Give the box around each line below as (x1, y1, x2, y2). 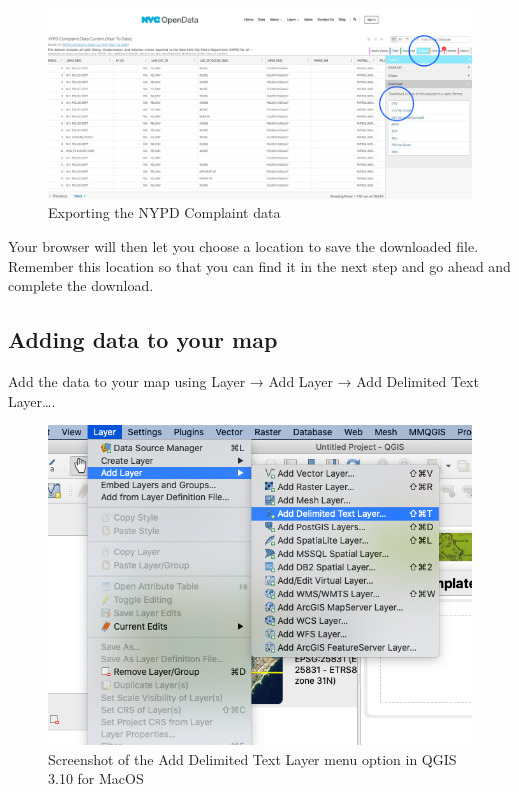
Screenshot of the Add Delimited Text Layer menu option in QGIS (48, 748, 457, 769)
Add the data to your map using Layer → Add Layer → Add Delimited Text (8, 371, 479, 392)
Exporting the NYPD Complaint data (48, 202, 281, 223)
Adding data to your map (8, 324, 278, 355)
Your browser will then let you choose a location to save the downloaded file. (8, 236, 479, 257)
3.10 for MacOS (48, 768, 144, 789)
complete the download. (8, 275, 154, 296)
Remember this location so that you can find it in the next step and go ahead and (8, 255, 511, 276)
